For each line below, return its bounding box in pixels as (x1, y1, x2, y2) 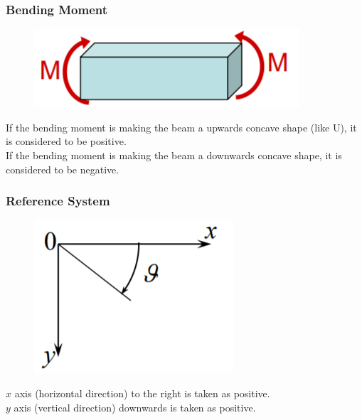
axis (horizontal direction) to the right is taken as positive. (14, 386, 270, 400)
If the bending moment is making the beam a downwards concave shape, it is (6, 148, 342, 162)
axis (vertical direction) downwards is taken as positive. (14, 399, 256, 414)
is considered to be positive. (6, 134, 127, 149)
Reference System (6, 192, 110, 210)
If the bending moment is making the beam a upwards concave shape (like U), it (6, 119, 357, 134)
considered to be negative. (6, 161, 119, 176)
